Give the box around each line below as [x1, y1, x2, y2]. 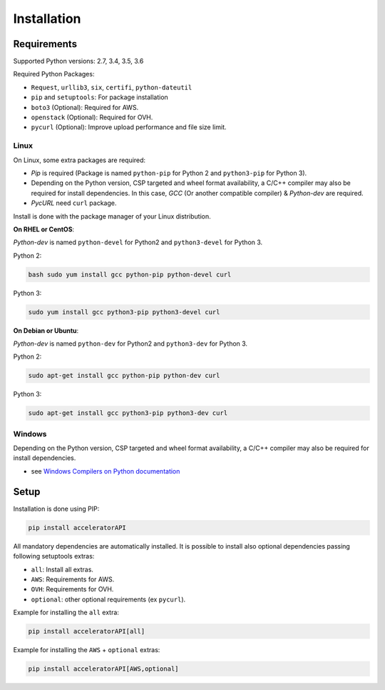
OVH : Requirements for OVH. [31, 585, 114, 594]
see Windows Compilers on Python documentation [31, 466, 180, 475]
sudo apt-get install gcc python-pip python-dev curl [28, 371, 220, 380]
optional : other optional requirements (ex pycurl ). [31, 595, 186, 604]
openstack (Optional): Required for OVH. [31, 113, 153, 121]
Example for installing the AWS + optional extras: [13, 646, 160, 654]
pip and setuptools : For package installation [31, 93, 169, 101]
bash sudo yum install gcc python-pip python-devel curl [28, 270, 232, 279]
